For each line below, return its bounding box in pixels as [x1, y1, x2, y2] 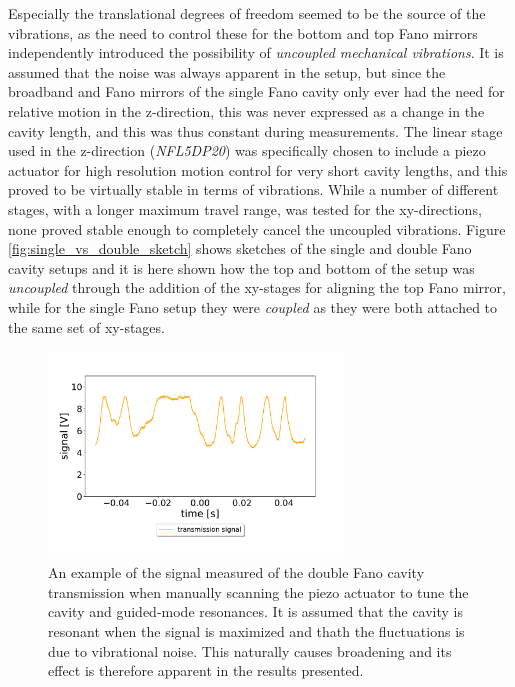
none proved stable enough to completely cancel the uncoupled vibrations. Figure [8, 218, 506, 239]
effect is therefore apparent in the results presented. [48, 660, 364, 681]
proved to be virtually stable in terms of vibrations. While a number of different [8, 179, 499, 200]
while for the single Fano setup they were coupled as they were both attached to [8, 296, 498, 317]
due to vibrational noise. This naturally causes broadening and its [48, 640, 452, 661]
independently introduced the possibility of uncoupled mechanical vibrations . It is [8, 42, 504, 63]
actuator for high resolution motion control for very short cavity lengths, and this [8, 159, 508, 180]
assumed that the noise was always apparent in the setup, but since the [8, 61, 446, 82]
